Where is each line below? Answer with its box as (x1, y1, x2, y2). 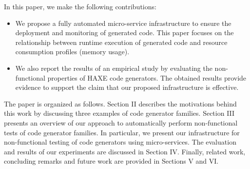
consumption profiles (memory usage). (15, 46, 130, 57)
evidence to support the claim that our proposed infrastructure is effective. (15, 82, 239, 92)
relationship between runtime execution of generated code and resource (15, 37, 228, 47)
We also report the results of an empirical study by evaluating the (15, 63, 212, 73)
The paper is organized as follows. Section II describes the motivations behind (4, 98, 237, 108)
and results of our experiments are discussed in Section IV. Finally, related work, (4, 146, 246, 156)
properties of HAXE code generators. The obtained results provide (47, 72, 247, 83)
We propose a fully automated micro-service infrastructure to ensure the (15, 18, 231, 28)
